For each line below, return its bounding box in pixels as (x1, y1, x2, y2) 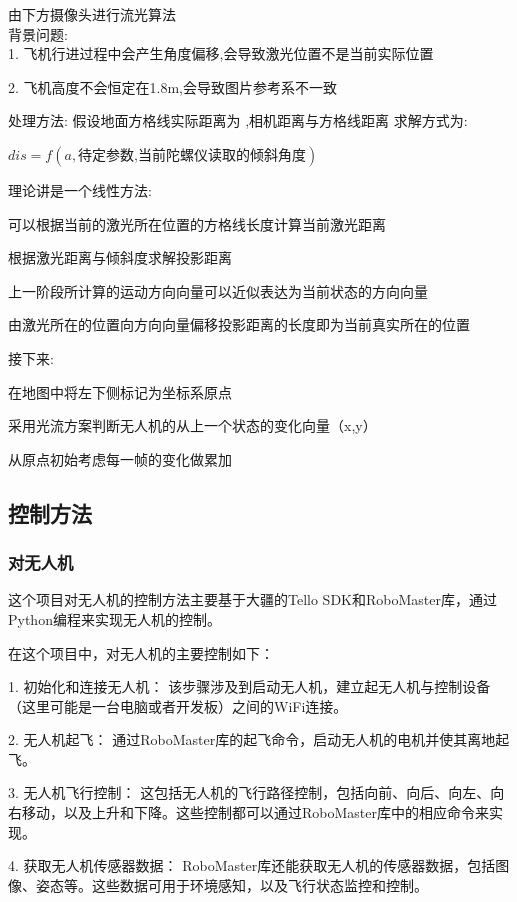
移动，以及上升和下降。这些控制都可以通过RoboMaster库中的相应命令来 (21, 802, 489, 823)
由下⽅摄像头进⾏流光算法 (8, 4, 176, 24)
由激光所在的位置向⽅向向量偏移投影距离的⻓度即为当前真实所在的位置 (8, 314, 470, 335)
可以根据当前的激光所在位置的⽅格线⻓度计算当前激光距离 (8, 213, 386, 234)
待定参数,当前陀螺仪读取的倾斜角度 (78, 148, 307, 163)
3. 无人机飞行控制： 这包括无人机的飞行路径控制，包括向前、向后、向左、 (8, 782, 491, 803)
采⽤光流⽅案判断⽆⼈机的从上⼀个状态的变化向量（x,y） (8, 415, 377, 436)
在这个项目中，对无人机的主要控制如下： (8, 642, 274, 663)
